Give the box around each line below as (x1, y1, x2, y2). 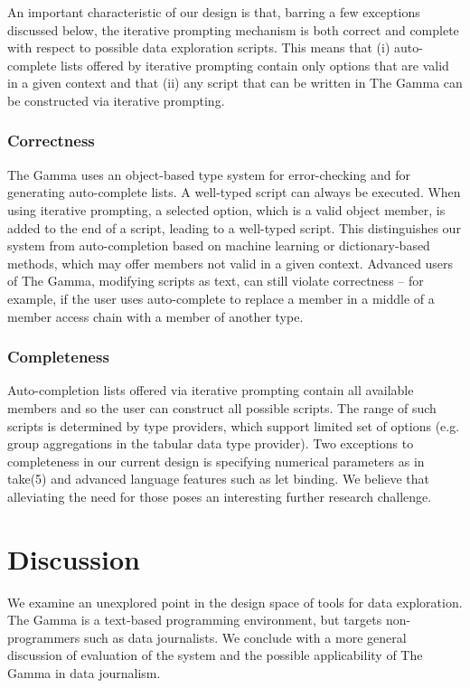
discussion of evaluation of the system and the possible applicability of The (7, 646, 423, 664)
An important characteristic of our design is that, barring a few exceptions (7, 3, 420, 21)
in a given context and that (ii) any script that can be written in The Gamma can (7, 73, 463, 92)
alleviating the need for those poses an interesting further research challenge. (7, 486, 432, 505)
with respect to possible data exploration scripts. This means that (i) (7, 38, 390, 57)
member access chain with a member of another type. (7, 306, 304, 325)
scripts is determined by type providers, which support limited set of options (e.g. (7, 416, 460, 435)
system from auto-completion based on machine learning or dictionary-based (7, 236, 430, 255)
